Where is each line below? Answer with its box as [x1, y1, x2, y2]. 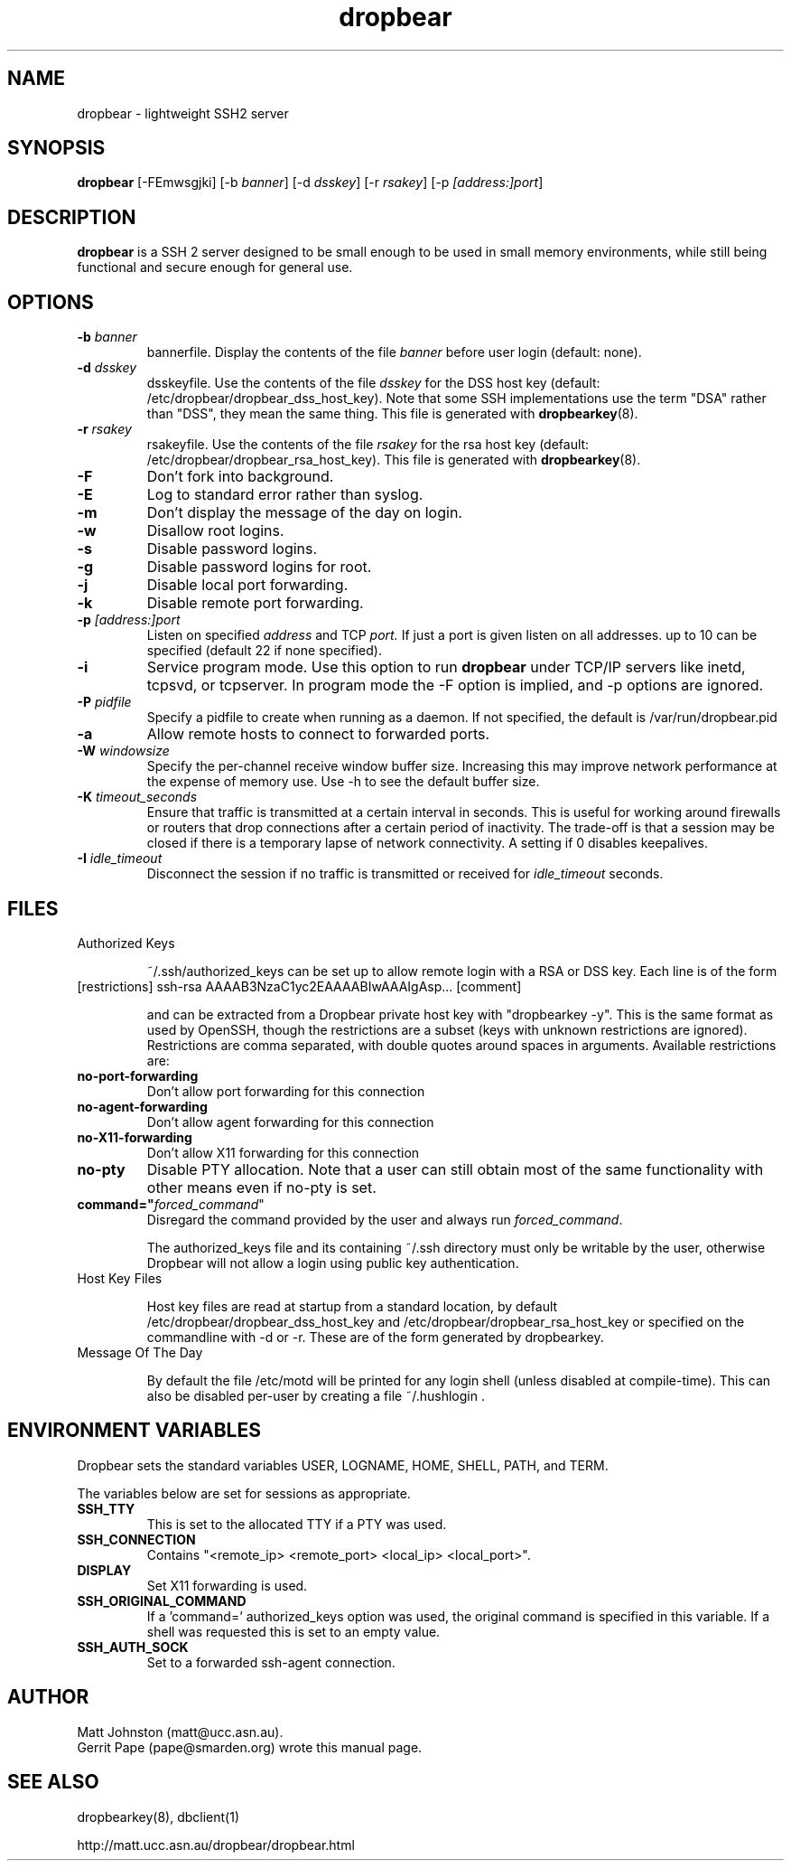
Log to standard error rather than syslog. [146, 485, 423, 504]
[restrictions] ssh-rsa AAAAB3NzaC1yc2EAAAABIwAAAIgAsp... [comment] [77, 978, 522, 994]
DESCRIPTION [7, 205, 136, 229]
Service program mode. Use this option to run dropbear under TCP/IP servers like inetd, [146, 658, 746, 677]
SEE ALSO [7, 1770, 99, 1794]
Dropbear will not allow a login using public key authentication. [146, 1254, 519, 1271]
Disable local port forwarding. [146, 576, 349, 595]
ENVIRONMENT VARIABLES [7, 1419, 261, 1442]
